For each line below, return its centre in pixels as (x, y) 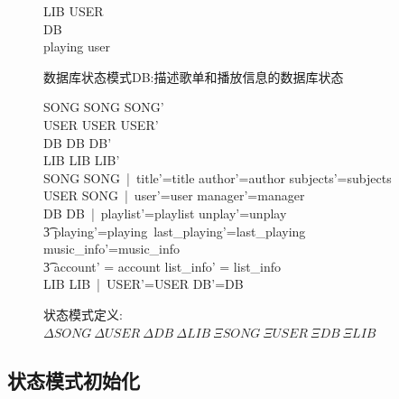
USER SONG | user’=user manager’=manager (174, 195)
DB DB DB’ (78, 142)
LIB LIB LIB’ (82, 160)
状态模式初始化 (74, 380)
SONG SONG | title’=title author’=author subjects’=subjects (218, 177)
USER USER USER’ (101, 124)
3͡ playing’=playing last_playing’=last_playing (175, 231)
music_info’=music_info (112, 249)
